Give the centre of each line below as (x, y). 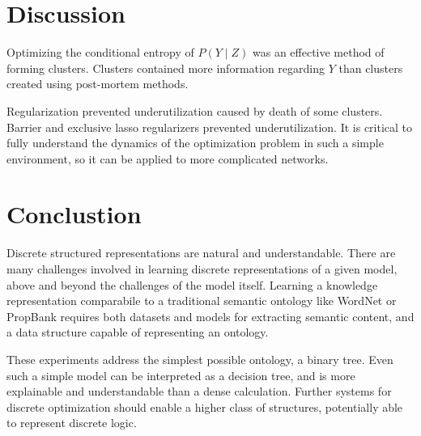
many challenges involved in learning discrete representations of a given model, (202, 269)
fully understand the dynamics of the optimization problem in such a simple (195, 143)
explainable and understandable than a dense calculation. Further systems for (199, 391)
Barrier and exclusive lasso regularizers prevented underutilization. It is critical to (210, 127)
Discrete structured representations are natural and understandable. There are (201, 253)
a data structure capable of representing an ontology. (138, 332)
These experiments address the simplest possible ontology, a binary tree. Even (200, 359)
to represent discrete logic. (72, 423)
